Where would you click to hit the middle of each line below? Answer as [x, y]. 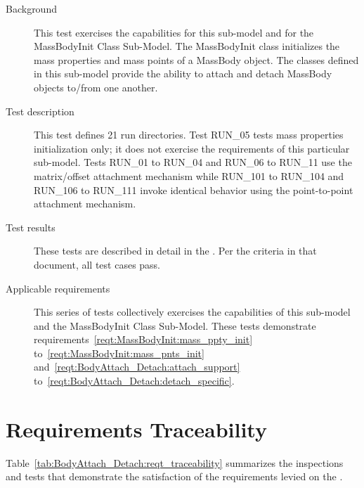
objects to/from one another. [96, 87]
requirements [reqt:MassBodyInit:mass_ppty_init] [143, 339]
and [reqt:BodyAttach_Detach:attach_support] [137, 367]
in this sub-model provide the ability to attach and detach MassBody [183, 73]
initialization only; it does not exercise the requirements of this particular [192, 148]
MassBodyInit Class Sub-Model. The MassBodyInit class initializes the [187, 46]
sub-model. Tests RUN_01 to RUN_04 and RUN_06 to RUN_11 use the [193, 162]
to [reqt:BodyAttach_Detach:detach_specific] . [134, 381]
